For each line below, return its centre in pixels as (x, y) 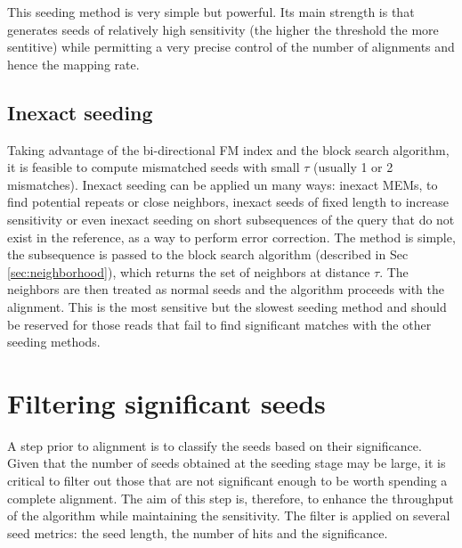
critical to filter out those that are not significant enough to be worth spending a (227, 481)
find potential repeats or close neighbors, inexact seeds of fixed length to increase (228, 202)
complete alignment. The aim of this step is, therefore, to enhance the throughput (231, 498)
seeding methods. (54, 342)
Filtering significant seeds (166, 402)
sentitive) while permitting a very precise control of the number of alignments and (231, 47)
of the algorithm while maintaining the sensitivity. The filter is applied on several (229, 515)
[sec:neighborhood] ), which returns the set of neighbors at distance (189, 271)
